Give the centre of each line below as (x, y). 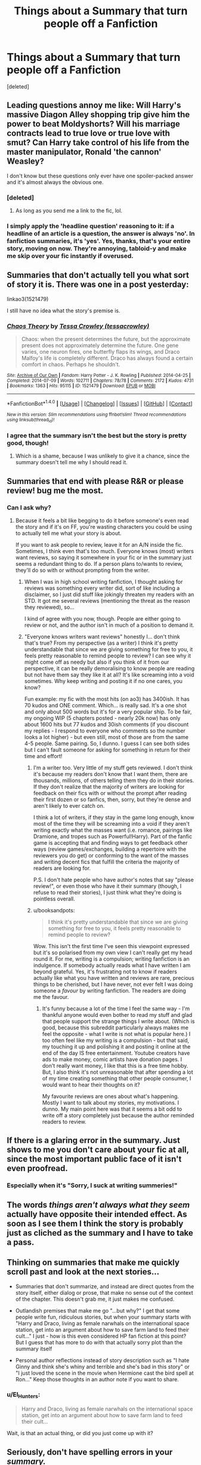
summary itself (34, 1348)
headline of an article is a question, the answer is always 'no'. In (101, 233)
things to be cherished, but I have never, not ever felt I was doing (113, 985)
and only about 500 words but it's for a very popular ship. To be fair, (108, 712)
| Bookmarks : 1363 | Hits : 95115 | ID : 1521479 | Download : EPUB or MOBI (81, 386)
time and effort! (43, 756)
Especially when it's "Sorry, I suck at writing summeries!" (92, 1185)
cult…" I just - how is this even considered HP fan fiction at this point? (101, 1336)
